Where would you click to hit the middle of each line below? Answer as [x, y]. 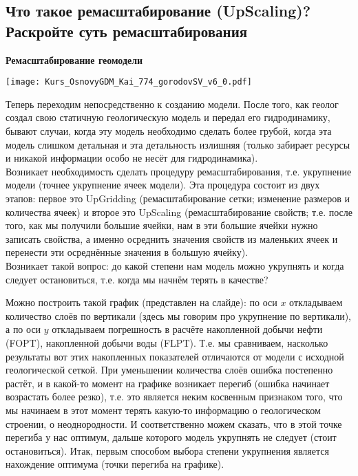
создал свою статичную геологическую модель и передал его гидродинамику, [168, 117]
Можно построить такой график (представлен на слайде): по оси [141, 302]
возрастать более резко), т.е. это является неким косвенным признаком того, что [174, 397]
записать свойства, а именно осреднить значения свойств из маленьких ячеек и [172, 238]
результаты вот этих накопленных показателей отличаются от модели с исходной [175, 356]
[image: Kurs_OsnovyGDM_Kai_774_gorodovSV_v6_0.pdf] [129, 82]
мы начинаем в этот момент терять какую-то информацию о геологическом [163, 410]
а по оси [23, 329]
